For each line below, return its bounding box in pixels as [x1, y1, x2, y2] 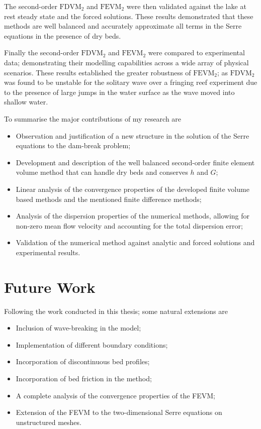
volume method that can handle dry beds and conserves [16, 167, 188, 177]
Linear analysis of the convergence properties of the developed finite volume [16, 183, 249, 194]
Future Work [4, 276, 96, 297]
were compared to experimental [148, 47, 245, 58]
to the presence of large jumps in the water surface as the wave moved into [4, 86, 235, 97]
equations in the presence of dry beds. [4, 30, 121, 41]
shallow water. [4, 96, 48, 107]
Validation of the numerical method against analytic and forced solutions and [16, 237, 255, 248]
